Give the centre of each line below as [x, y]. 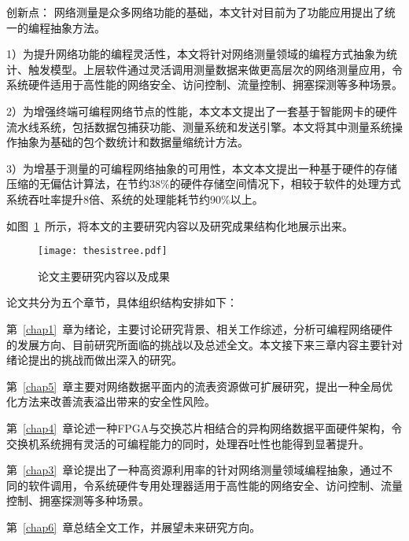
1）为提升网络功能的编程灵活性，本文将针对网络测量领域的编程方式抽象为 [196, 54]
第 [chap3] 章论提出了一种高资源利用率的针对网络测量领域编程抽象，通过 [194, 470]
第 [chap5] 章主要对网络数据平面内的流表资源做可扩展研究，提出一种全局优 [200, 386]
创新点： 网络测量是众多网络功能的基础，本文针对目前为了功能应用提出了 [195, 12]
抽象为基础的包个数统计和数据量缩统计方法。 [133, 142]
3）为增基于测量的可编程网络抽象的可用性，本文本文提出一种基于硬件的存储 [202, 168]
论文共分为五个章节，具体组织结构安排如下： [122, 302]
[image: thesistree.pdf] [103, 251]
